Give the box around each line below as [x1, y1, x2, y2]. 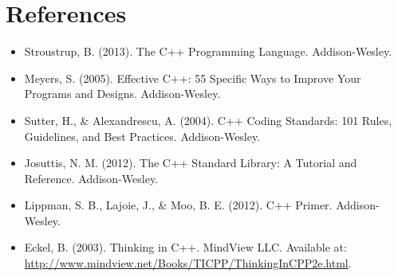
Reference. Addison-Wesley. [24, 170, 159, 186]
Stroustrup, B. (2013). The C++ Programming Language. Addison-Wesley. [24, 43, 392, 60]
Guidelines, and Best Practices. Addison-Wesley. [24, 127, 261, 144]
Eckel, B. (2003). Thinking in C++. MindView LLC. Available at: [24, 239, 347, 256]
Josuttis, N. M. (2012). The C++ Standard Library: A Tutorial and [24, 154, 357, 171]
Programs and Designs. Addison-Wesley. [24, 85, 221, 102]
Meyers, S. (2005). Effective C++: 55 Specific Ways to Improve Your [24, 69, 361, 86]
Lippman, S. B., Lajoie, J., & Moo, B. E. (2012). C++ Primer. [24, 197, 333, 213]
